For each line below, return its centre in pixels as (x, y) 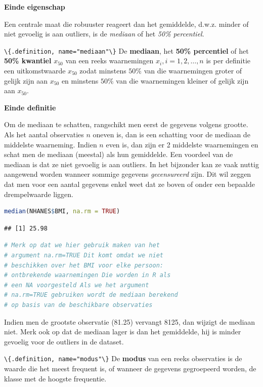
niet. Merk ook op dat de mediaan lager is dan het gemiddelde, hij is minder (123, 332)
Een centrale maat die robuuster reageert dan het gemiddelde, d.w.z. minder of (126, 24)
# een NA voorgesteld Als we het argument (77, 285)
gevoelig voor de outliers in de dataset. (64, 341)
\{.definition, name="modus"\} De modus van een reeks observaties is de (123, 358)
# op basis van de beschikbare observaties (78, 305)
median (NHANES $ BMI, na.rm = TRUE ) (62, 211)
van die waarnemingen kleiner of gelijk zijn (182, 80)
